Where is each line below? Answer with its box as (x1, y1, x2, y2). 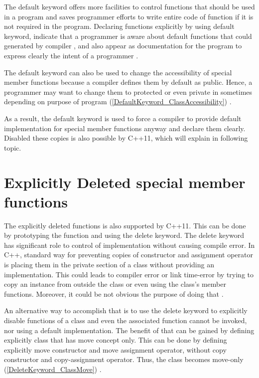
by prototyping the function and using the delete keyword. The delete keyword (4, 230, 245, 240)
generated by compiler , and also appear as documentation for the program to (4, 40, 242, 51)
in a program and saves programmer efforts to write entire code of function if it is (4, 11, 254, 21)
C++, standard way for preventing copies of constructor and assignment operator (4, 249, 254, 260)
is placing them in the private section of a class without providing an (4, 259, 214, 269)
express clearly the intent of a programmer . (4, 50, 138, 60)
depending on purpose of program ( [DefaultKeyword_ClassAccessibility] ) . (4, 96, 232, 107)
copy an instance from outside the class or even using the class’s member (4, 279, 226, 289)
